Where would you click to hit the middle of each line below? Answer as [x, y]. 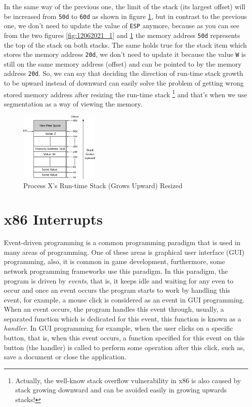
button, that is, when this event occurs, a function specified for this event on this [124, 338]
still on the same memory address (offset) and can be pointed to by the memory [123, 63]
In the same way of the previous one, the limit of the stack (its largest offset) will [125, 6]
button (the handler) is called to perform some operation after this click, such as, [125, 347]
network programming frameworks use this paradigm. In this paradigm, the [116, 271]
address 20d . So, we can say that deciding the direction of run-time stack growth [124, 73]
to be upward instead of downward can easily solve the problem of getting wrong [124, 83]
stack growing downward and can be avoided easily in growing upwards [121, 390]
